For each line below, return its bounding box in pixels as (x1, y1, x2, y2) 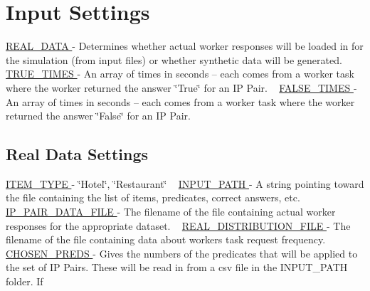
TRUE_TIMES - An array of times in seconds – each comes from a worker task (6, 66, 354, 81)
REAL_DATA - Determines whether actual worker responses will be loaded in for (6, 38, 364, 53)
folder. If (6, 274, 43, 289)
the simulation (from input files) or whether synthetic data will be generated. (6, 52, 342, 67)
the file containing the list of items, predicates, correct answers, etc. (6, 190, 300, 205)
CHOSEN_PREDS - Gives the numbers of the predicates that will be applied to (6, 245, 358, 260)
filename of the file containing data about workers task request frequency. (6, 232, 326, 247)
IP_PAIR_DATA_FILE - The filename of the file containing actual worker (6, 204, 336, 219)
